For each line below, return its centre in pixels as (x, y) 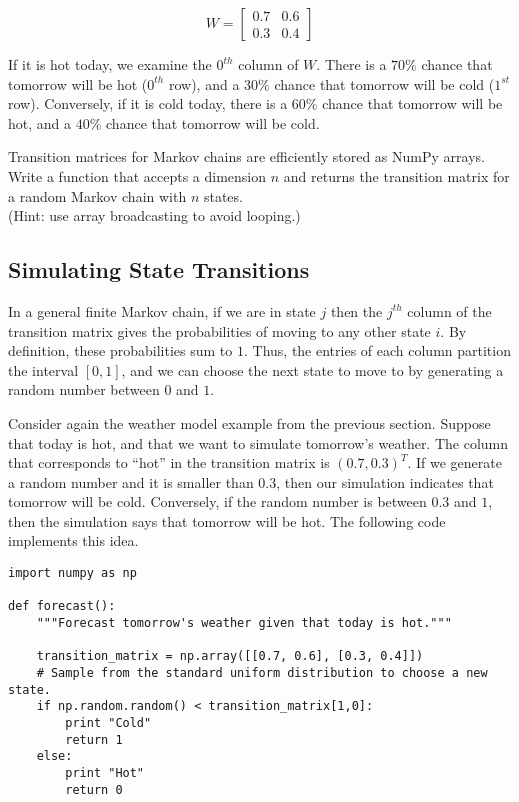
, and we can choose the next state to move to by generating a (312, 369)
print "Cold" (108, 722)
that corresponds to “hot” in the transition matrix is (169, 462)
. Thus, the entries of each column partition (377, 350)
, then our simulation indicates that (385, 481)
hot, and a (40, 122)
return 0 (94, 789)
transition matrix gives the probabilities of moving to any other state (219, 330)
